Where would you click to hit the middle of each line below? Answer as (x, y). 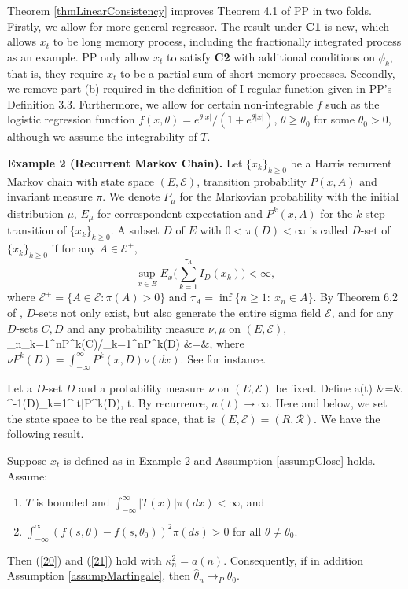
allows (22, 41)
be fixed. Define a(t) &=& (339, 387)
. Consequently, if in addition (294, 560)
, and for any (362, 312)
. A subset (135, 230)
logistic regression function (71, 119)
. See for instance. (223, 358)
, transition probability (252, 180)
